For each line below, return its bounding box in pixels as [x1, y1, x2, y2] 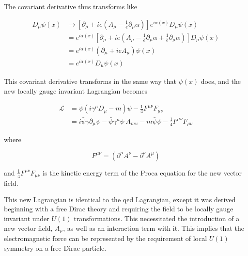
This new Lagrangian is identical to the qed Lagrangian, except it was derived [4, 194, 236, 204]
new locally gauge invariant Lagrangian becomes [4, 85, 147, 96]
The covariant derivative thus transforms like [4, 1, 137, 11]
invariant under [4, 213, 49, 223]
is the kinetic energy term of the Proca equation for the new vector [42, 167, 242, 177]
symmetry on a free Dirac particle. [4, 242, 107, 253]
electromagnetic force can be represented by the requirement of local [4, 233, 207, 243]
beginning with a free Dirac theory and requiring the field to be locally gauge [4, 204, 233, 214]
